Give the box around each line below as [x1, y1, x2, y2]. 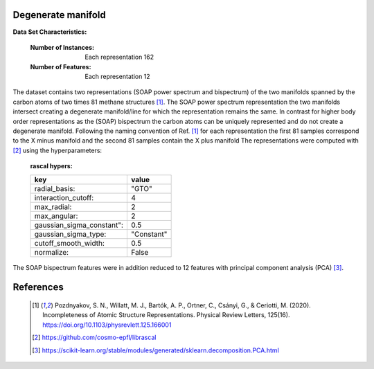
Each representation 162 [84, 53, 154, 62]
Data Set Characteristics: [12, 28, 87, 36]
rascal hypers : [30, 162, 73, 170]
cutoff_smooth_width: [34, 238, 105, 248]
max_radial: [34, 201, 72, 211]
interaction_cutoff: [34, 192, 94, 202]
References [12, 281, 64, 294]
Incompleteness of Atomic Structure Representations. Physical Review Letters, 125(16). [42, 311, 290, 319]
